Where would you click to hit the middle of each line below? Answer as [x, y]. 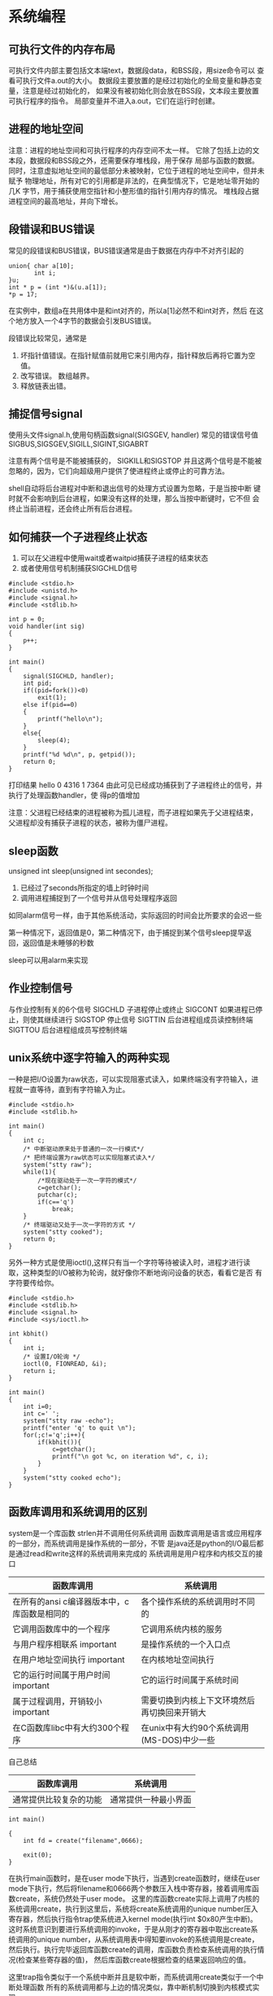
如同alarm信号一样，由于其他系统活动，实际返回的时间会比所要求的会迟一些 [135, 915]
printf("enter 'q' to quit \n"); [80, 1428]
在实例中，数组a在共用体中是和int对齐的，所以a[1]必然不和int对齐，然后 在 [133, 310]
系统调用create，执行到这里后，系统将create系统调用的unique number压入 [133, 1908]
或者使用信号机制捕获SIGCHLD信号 [79, 568]
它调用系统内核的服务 [182, 1629]
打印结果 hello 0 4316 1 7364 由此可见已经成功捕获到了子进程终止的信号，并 [135, 785]
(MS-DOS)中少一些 [178, 1739]
